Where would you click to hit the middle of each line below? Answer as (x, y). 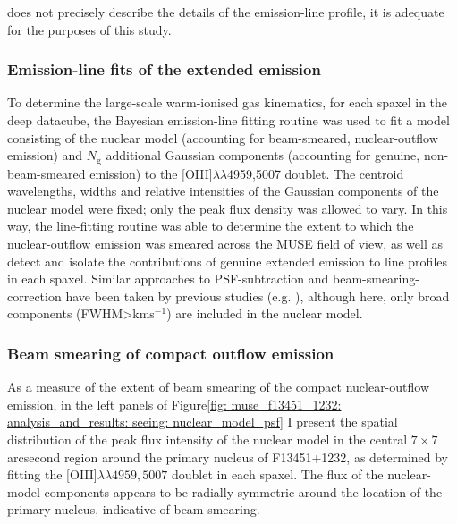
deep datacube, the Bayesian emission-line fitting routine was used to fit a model (228, 120)
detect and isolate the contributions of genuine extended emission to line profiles (228, 261)
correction (34, 296)
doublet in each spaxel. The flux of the (277, 474)
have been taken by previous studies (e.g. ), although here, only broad (258, 296)
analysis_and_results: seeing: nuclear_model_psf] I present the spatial (203, 422)
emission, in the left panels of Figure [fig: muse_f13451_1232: (174, 404)
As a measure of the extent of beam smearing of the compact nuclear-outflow (219, 387)
